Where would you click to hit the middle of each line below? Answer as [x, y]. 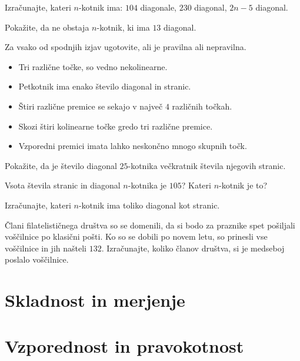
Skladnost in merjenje [95, 300]
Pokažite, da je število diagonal [61, 165]
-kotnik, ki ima [123, 27]
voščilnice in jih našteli [46, 248]
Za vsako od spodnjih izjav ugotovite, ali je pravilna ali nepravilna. [126, 47]
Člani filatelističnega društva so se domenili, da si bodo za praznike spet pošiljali [150, 225]
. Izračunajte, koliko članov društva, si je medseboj [193, 248]
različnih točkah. [202, 106]
